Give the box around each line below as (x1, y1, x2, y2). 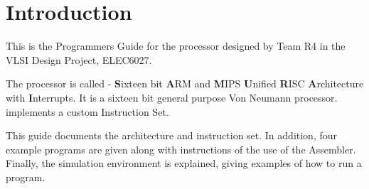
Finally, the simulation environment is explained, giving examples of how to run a (6, 156, 362, 171)
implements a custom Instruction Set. (6, 104, 169, 119)
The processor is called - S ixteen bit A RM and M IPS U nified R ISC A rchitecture (6, 76, 364, 91)
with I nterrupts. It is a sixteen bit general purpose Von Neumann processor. (6, 90, 338, 104)
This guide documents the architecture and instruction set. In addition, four (6, 128, 338, 143)
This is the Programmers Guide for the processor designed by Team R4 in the (6, 38, 346, 53)
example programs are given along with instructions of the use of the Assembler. (6, 141, 356, 156)
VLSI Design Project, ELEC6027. (6, 52, 152, 67)
